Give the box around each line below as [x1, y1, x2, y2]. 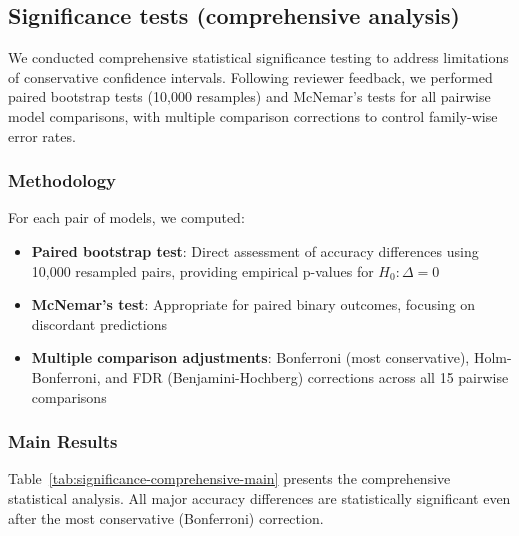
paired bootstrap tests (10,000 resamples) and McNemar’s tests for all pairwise [8, 86, 491, 107]
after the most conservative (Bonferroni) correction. [8, 507, 324, 528]
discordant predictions [31, 313, 167, 334]
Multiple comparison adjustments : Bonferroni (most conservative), [31, 347, 470, 368]
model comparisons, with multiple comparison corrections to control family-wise [8, 105, 498, 126]
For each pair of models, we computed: [8, 207, 245, 228]
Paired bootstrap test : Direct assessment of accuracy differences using [31, 240, 479, 261]
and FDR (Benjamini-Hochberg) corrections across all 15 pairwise [105, 366, 509, 387]
